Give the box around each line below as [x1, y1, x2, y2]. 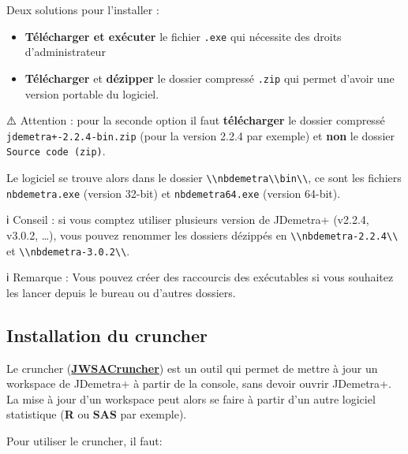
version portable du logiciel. [24, 85, 159, 102]
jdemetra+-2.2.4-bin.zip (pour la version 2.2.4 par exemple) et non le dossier [6, 127, 395, 143]
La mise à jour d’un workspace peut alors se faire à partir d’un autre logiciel [6, 390, 376, 407]
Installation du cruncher [6, 322, 208, 347]
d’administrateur [24, 43, 106, 60]
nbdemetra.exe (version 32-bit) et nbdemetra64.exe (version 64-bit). [6, 184, 341, 201]
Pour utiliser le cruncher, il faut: [6, 432, 163, 448]
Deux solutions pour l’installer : [6, 2, 159, 17]
